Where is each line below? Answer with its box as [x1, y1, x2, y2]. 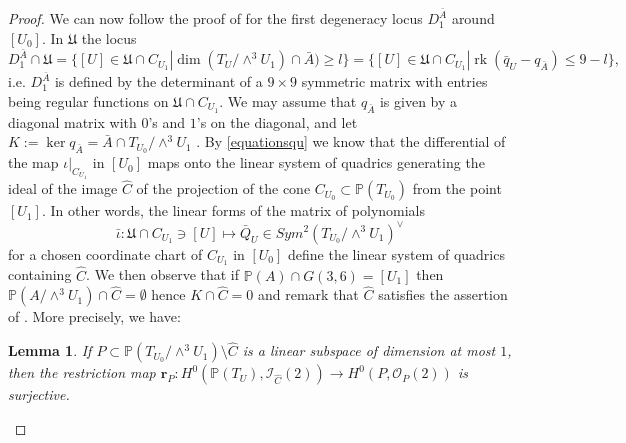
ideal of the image [8, 178, 118, 199]
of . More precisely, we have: [8, 306, 181, 327]
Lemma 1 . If [8, 340, 92, 361]
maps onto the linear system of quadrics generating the [147, 152, 485, 173]
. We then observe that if [86, 264, 240, 285]
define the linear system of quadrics [288, 243, 505, 264]
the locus [81, 27, 137, 48]
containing [8, 264, 72, 285]
